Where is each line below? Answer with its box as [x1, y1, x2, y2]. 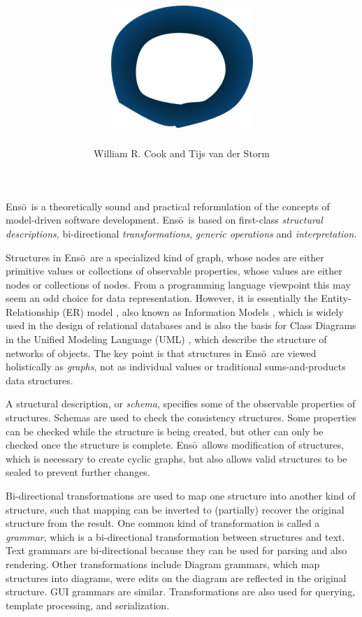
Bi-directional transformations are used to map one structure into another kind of [6, 488, 356, 502]
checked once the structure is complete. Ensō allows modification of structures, [6, 437, 345, 452]
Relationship [6, 304, 59, 319]
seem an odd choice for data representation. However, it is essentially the [6, 291, 318, 305]
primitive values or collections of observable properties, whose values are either [6, 263, 342, 278]
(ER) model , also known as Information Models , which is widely [62, 304, 344, 319]
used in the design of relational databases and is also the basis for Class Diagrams [6, 318, 356, 333]
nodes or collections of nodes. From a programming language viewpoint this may [6, 277, 351, 291]
